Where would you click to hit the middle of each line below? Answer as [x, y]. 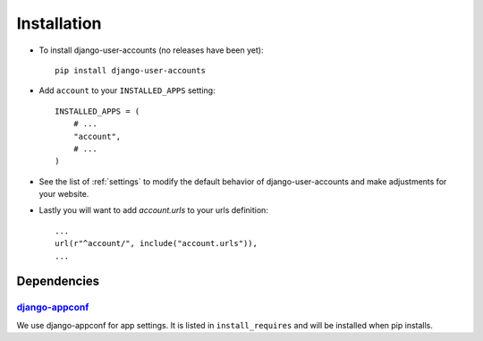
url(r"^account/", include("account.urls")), [157, 243]
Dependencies [58, 281]
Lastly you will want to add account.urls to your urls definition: [153, 210]
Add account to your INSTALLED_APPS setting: [127, 90]
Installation [59, 23]
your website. [64, 194]
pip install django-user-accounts [130, 70]
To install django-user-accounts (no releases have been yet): [151, 50]
